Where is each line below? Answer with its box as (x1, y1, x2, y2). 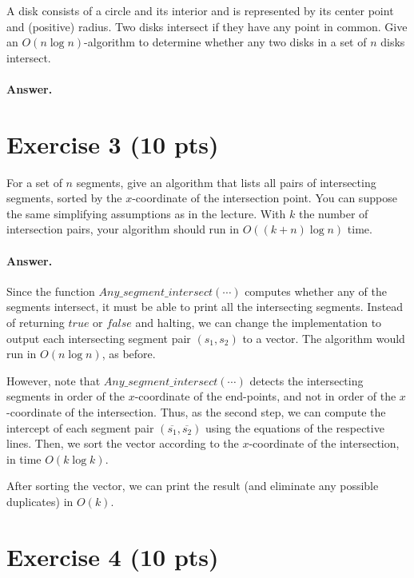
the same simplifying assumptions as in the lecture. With (6, 205, 286, 221)
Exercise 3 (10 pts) (6, 127, 219, 160)
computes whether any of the (245, 282, 387, 299)
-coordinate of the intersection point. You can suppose (132, 189, 397, 206)
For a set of (6, 173, 62, 190)
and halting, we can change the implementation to (135, 314, 382, 331)
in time (6, 450, 42, 467)
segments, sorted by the (6, 189, 122, 206)
